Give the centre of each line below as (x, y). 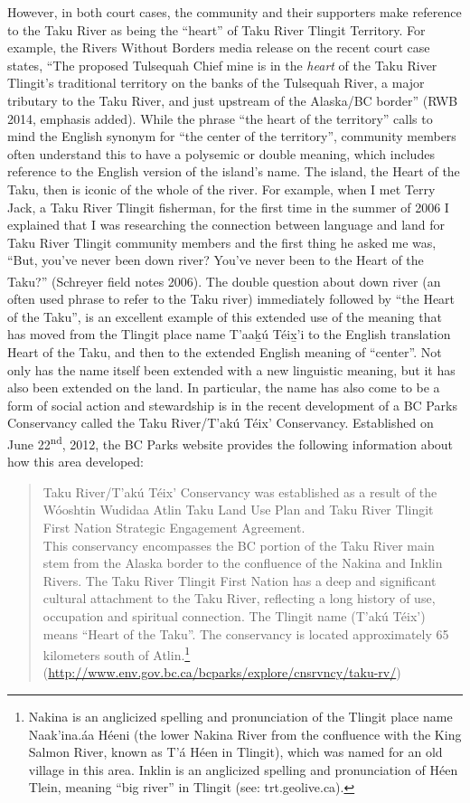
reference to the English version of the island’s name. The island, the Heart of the (234, 171)
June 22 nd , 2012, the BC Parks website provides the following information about (230, 442)
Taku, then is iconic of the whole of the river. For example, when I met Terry (221, 189)
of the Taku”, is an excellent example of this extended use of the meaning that (225, 316)
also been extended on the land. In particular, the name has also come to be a (224, 387)
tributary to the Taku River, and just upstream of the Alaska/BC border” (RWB (233, 100)
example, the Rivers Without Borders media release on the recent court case (219, 47)
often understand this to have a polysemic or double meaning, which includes (221, 153)
